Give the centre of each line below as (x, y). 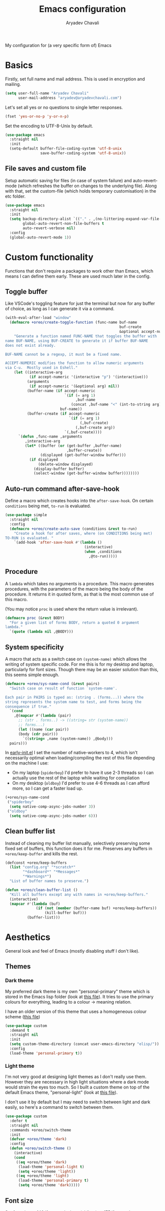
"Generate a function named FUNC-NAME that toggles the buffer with (85, 336)
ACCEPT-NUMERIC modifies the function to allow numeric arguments (74, 363)
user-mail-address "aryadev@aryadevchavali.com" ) (70, 98)
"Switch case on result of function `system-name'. (64, 688)
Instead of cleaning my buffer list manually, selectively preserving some (78, 843)
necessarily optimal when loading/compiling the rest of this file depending (80, 758)
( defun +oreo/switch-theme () (40, 1149)
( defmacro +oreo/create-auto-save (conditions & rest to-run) (73, 529)
